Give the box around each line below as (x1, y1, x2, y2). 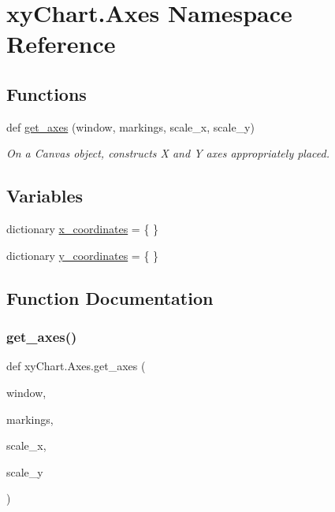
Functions (6, 81, 87, 106)
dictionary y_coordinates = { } (6, 247, 159, 263)
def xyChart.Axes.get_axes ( (6, 358, 146, 374)
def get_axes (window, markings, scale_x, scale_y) (6, 118, 255, 135)
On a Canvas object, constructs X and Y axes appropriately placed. (6, 145, 330, 161)
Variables (6, 184, 84, 208)
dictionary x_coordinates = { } (6, 221, 159, 237)
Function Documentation (6, 285, 214, 310)
